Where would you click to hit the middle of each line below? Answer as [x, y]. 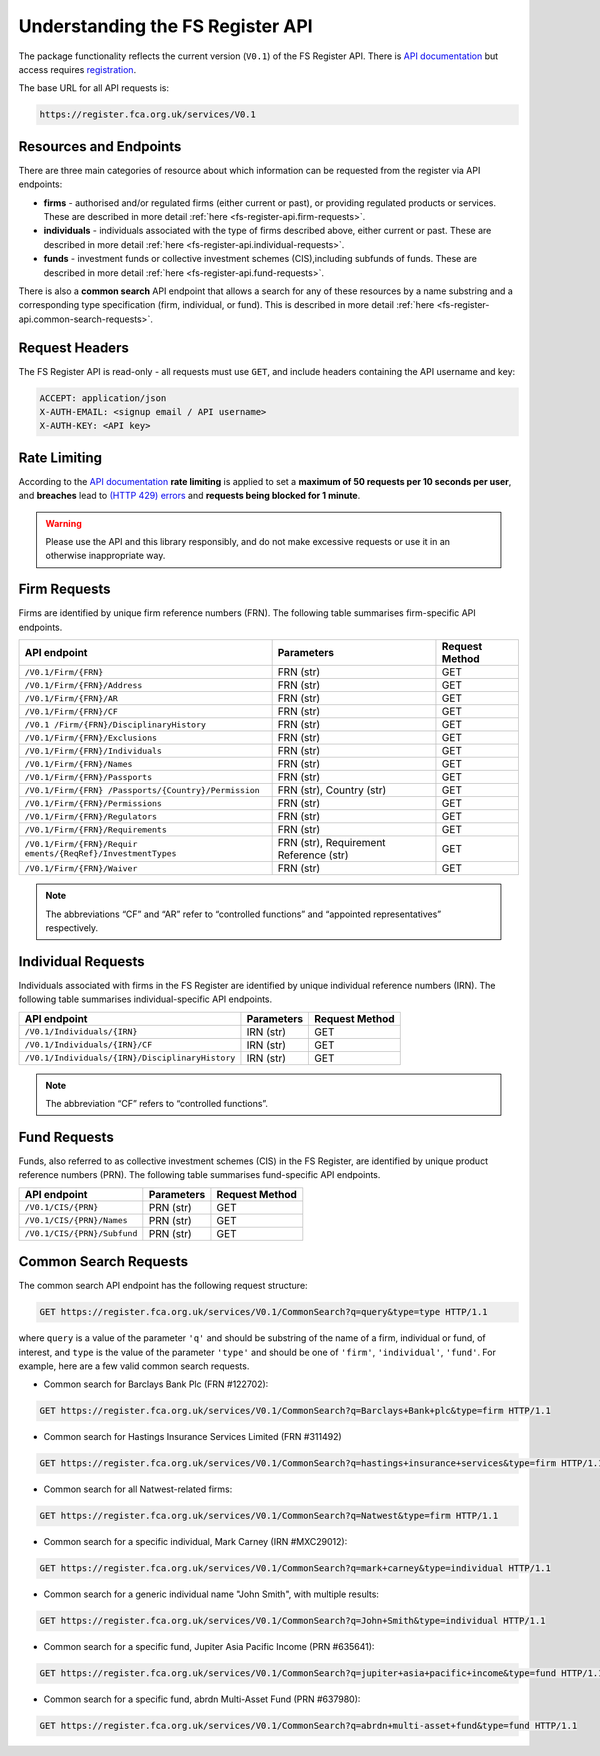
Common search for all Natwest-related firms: [138, 1489]
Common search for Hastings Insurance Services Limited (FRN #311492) [192, 1437]
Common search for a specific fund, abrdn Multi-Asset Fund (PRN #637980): [202, 1699]
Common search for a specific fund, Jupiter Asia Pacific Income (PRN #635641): [209, 1647]
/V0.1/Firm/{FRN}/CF [71, 711]
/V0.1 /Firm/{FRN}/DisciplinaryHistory [115, 724]
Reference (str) [313, 855]
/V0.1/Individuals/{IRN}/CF [88, 1045]
